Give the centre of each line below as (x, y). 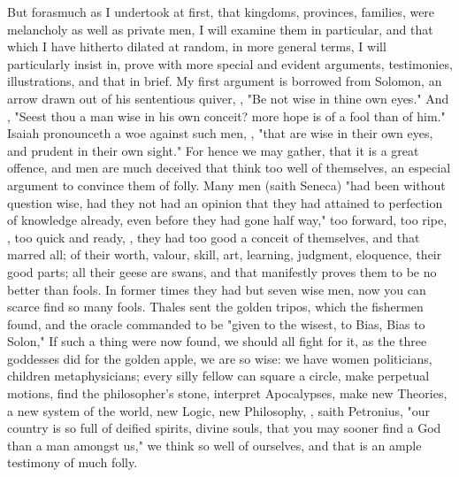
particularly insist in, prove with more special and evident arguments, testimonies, (230, 63)
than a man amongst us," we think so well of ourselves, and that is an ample (214, 445)
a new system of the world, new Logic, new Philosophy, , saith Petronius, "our (219, 410)
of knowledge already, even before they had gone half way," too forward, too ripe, (227, 220)
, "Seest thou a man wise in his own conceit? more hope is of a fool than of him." (226, 115)
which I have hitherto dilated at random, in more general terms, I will (197, 46)
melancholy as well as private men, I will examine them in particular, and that (220, 29)
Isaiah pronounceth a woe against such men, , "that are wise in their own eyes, (220, 133)
